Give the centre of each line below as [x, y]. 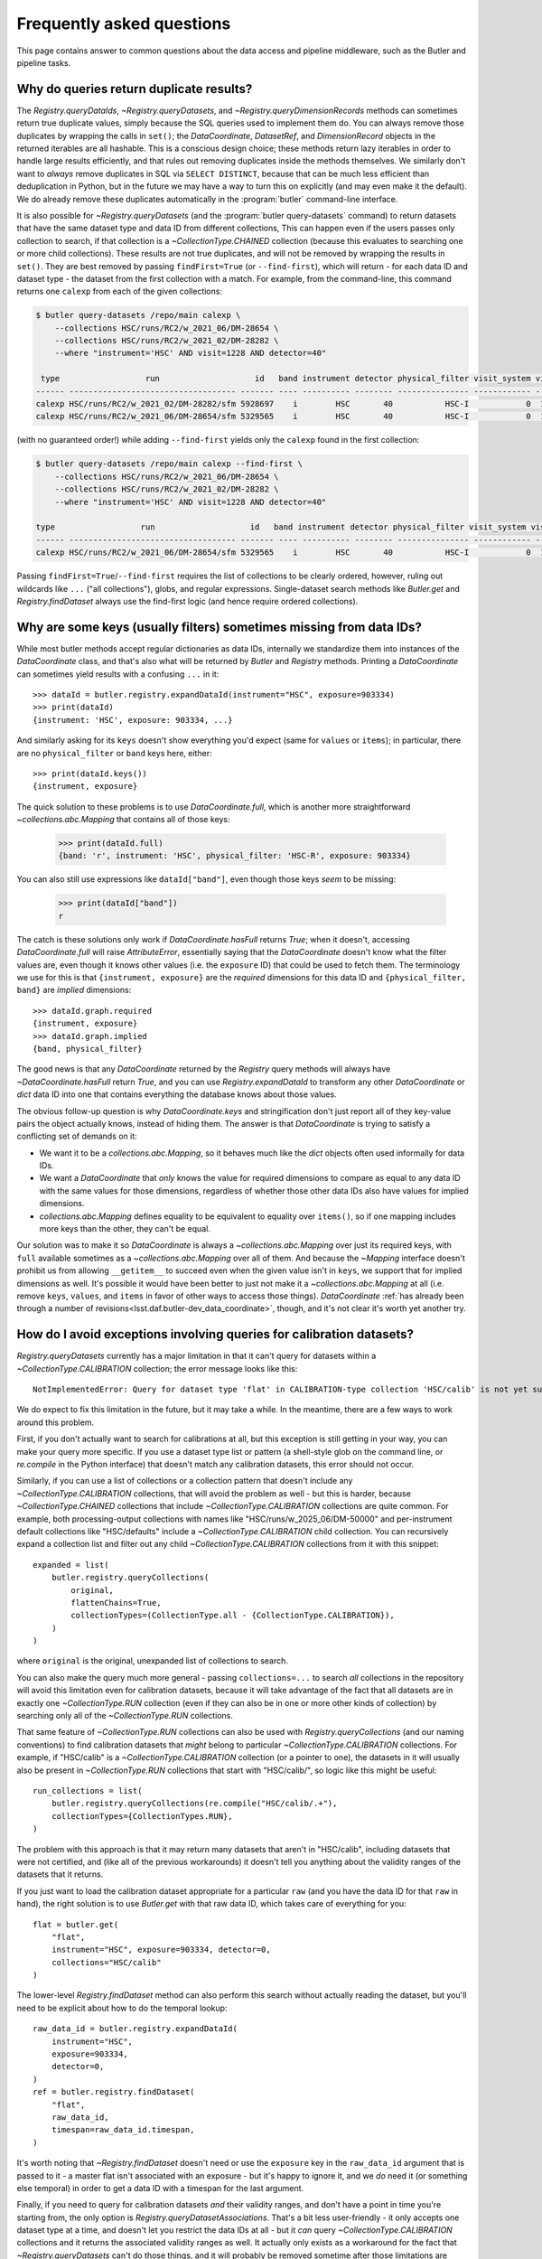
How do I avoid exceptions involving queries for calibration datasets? [215, 1334]
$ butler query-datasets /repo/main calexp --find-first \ [169, 464]
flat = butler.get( [76, 1924]
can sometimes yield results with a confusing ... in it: [118, 674]
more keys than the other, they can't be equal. [125, 1229]
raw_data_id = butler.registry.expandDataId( [135, 2029]
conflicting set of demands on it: [77, 1136]
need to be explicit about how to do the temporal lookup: [122, 2008]
